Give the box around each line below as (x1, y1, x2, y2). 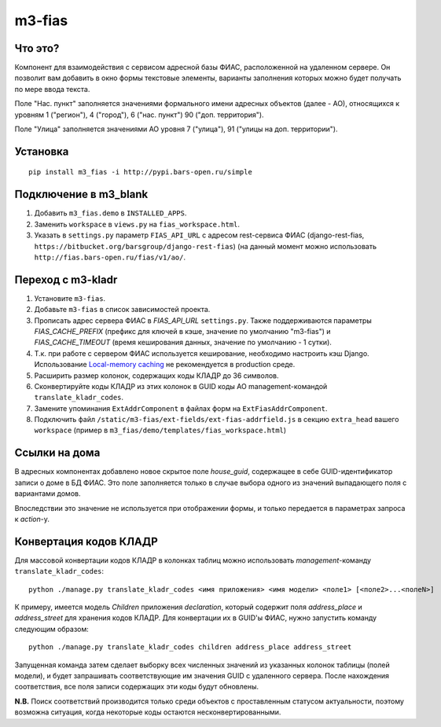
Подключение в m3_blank (14, 188, 149, 201)
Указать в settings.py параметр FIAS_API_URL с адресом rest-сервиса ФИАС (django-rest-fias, (34, 230, 365, 240)
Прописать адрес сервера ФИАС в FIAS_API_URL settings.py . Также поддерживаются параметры (34, 315, 373, 325)
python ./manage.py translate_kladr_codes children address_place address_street (28, 643, 352, 652)
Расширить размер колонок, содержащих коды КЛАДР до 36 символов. (34, 370, 279, 380)
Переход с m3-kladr (14, 273, 118, 286)
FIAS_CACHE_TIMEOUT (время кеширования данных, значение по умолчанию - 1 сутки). (34, 338, 332, 347)
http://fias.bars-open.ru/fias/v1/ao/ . (34, 252, 186, 262)
